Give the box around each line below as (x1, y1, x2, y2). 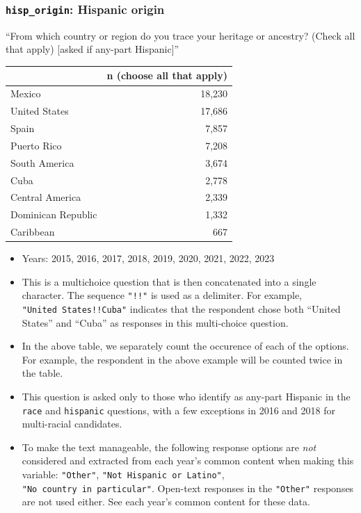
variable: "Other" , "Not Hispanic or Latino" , (22, 467, 225, 482)
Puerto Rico (10, 138, 62, 152)
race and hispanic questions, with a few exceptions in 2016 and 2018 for (22, 402, 335, 417)
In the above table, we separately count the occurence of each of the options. (22, 339, 349, 353)
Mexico (10, 86, 41, 101)
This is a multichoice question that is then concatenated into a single (22, 274, 316, 288)
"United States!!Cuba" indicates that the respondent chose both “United (22, 302, 341, 316)
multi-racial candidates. (22, 416, 122, 431)
